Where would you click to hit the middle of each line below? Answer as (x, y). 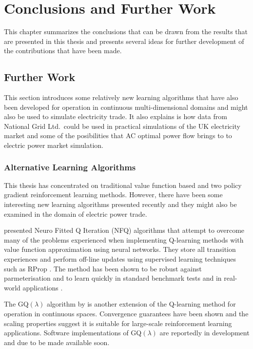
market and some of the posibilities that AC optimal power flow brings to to (118, 135)
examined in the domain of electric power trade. (76, 214)
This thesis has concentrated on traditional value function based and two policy (123, 185)
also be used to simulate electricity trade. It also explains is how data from (116, 116)
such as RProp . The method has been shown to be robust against (103, 268)
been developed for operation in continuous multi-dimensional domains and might (126, 107)
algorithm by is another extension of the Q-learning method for (141, 304)
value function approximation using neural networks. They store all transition (120, 249)
